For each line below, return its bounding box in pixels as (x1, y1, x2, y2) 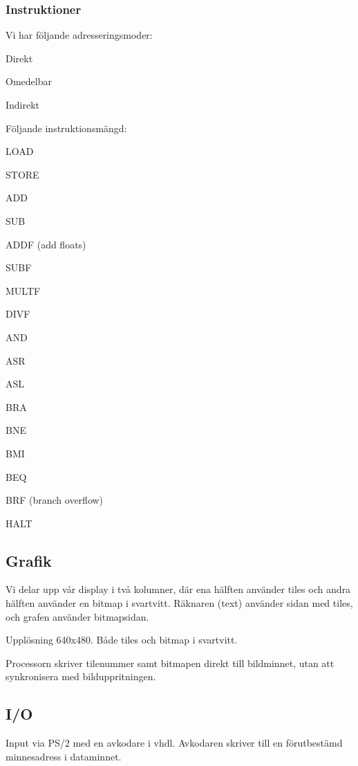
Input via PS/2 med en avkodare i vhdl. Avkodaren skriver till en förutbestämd (6, 736, 343, 750)
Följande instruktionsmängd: (6, 120, 127, 135)
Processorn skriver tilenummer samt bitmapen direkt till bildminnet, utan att (6, 655, 335, 670)
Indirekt (6, 98, 40, 111)
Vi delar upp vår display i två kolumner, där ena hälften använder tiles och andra (6, 582, 350, 596)
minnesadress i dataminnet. (6, 749, 122, 763)
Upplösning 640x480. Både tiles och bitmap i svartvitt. (6, 632, 238, 647)
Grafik (6, 549, 52, 571)
